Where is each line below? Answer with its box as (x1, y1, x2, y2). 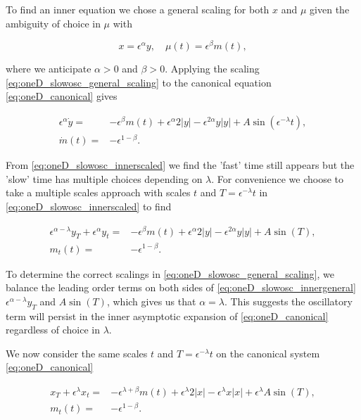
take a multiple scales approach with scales (6, 185, 191, 200)
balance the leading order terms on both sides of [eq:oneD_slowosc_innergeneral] (6, 280, 356, 295)
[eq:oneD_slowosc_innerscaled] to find (6, 198, 172, 213)
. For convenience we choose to (211, 171, 343, 186)
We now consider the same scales (6, 345, 148, 360)
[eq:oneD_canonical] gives (6, 89, 118, 103)
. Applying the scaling (165, 61, 260, 76)
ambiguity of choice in (6, 15, 101, 30)
